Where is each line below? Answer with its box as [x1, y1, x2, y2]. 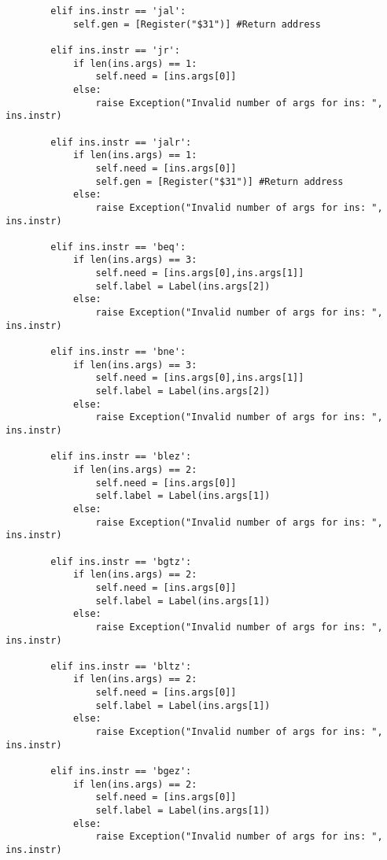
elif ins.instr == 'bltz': [50, 660, 192, 672]
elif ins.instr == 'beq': [50, 241, 186, 253]
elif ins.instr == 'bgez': [50, 766, 192, 777]
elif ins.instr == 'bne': [50, 346, 186, 358]
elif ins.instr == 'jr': [50, 44, 180, 56]
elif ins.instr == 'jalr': [50, 136, 192, 148]
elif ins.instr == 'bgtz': [50, 555, 192, 567]
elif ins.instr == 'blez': [50, 451, 192, 463]
